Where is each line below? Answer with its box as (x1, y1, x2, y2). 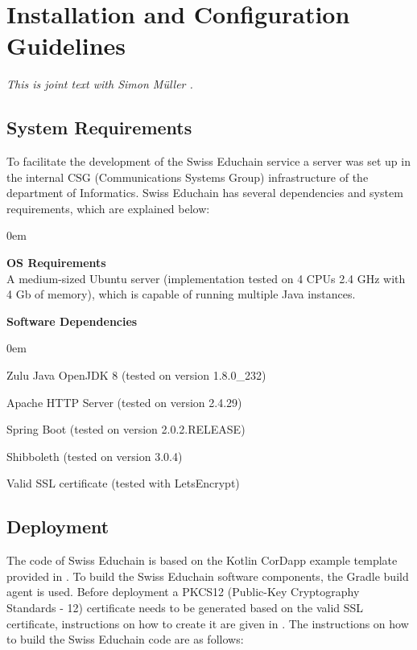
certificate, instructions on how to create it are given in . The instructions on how (6, 615, 409, 631)
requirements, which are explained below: (6, 200, 210, 216)
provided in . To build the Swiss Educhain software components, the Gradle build (6, 567, 409, 584)
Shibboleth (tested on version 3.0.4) (6, 447, 183, 464)
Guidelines (6, 29, 126, 62)
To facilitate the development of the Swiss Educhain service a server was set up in (6, 153, 411, 170)
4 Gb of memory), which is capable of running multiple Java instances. (6, 286, 356, 302)
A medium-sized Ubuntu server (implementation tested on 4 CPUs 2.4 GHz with (6, 269, 406, 286)
